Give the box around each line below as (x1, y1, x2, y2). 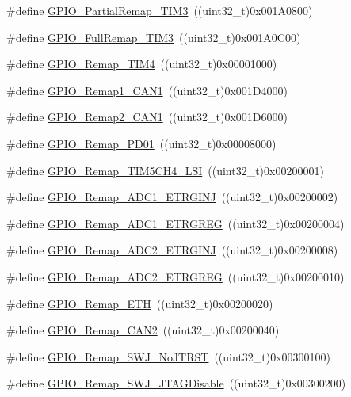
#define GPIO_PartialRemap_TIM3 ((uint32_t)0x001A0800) (6, 2, 313, 18)
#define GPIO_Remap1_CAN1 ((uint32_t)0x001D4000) (6, 82, 288, 98)
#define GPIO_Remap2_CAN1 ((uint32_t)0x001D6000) (6, 109, 288, 125)
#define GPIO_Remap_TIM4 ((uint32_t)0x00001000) (6, 55, 277, 72)
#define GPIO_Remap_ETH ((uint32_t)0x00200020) (6, 295, 273, 311)
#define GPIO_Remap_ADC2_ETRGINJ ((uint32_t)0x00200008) (6, 242, 338, 258)
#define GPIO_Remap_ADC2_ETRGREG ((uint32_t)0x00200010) (6, 268, 345, 284)
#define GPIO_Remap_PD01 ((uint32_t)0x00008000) (6, 135, 277, 151)
